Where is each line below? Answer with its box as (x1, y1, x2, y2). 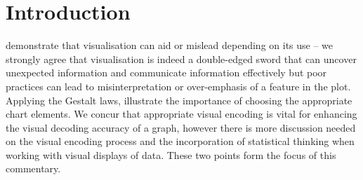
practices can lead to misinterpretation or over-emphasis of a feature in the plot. (6, 78, 351, 93)
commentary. (6, 161, 61, 176)
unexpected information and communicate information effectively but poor (6, 65, 327, 80)
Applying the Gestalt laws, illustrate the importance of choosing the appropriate (6, 92, 352, 107)
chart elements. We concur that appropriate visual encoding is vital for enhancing (6, 106, 357, 121)
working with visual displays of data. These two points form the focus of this (6, 147, 336, 162)
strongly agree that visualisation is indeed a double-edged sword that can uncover (6, 51, 357, 66)
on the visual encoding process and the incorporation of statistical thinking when (6, 134, 355, 148)
